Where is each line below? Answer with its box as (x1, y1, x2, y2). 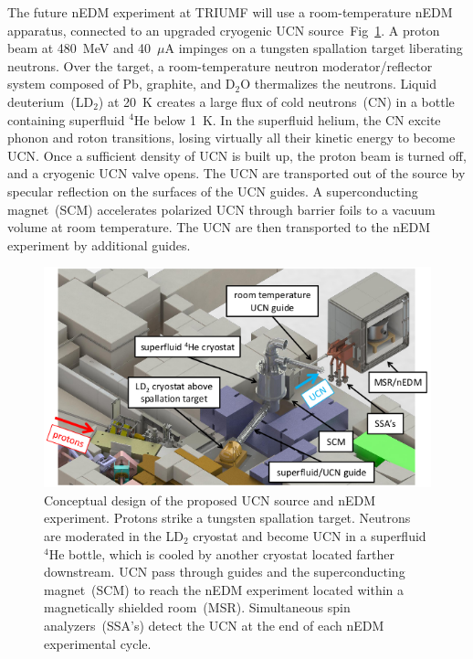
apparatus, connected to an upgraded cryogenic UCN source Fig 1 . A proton (7, 20, 440, 39)
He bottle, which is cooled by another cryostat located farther (48, 544, 394, 563)
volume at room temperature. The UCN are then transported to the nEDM (7, 218, 431, 237)
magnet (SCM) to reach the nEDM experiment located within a (44, 579, 405, 599)
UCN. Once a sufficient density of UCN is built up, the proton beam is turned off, (7, 145, 467, 165)
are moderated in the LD (44, 526, 184, 545)
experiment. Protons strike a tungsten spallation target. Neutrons (44, 508, 411, 527)
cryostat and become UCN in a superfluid (193, 526, 426, 545)
